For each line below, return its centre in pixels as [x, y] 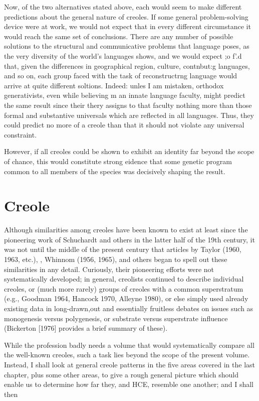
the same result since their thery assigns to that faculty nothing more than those [128, 105]
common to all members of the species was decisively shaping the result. [115, 171]
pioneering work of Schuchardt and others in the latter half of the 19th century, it [129, 239]
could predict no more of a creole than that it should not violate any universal [124, 125]
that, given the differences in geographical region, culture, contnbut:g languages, [127, 65]
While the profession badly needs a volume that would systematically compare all [129, 345]
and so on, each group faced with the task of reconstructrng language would [121, 76]
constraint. [21, 134]
